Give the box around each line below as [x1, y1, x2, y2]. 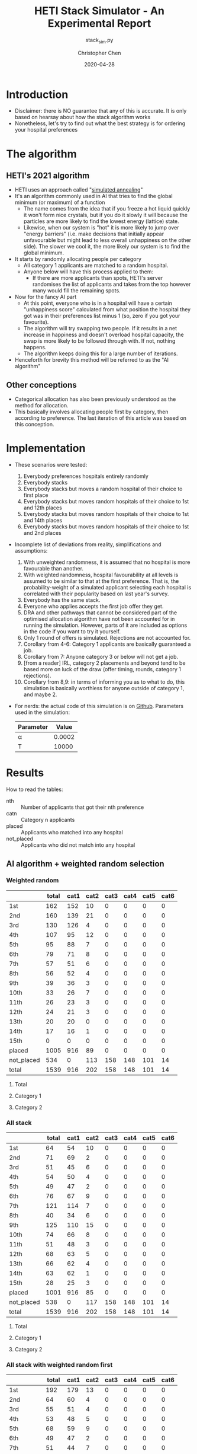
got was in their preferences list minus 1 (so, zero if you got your [23, 313, 180, 320]
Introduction [6, 88, 69, 101]
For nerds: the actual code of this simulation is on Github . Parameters [14, 703, 184, 710]
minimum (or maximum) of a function [14, 199, 105, 206]
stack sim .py [85, 36, 114, 45]
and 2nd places [23, 530, 62, 537]
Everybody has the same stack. [23, 597, 101, 604]
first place [23, 492, 49, 499]
